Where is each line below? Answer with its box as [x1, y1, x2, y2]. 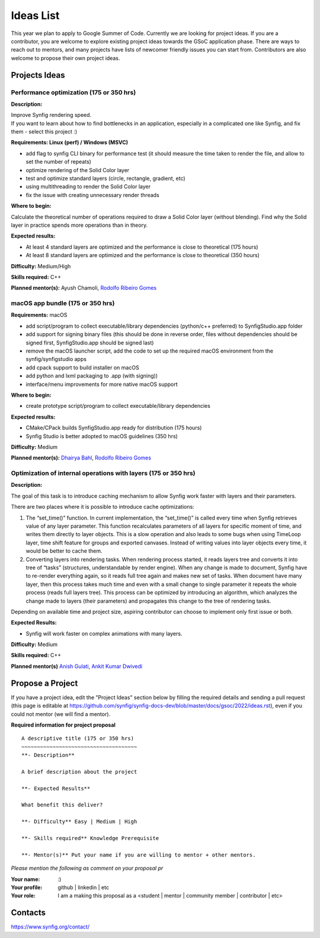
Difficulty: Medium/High [11, 262, 71, 270]
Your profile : [11, 883, 43, 891]
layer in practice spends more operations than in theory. [11, 221, 148, 229]
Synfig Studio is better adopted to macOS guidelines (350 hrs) [25, 432, 178, 439]
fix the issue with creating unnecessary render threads [25, 191, 159, 198]
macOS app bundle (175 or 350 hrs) [11, 299, 115, 308]
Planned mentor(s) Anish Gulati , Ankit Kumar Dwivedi [11, 663, 142, 670]
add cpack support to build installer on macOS [25, 364, 139, 371]
